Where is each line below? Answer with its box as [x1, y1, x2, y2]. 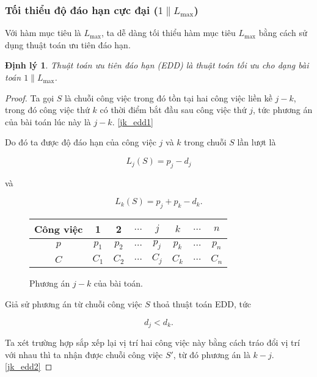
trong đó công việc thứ [5, 103, 90, 116]
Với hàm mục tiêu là [5, 26, 81, 39]
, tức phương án [252, 103, 313, 116]
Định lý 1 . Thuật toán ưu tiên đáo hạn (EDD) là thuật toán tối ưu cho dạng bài [5, 59, 309, 71]
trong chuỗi [184, 136, 227, 148]
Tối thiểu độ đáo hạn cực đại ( [5, 2, 158, 17]
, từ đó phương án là [173, 348, 250, 361]
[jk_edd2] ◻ [5, 360, 53, 373]
